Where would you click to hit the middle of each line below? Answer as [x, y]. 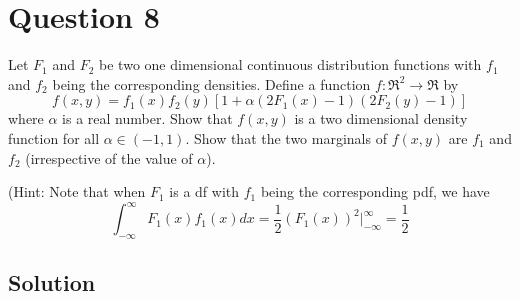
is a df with [204, 191]
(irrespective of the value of [109, 157]
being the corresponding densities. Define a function [211, 83]
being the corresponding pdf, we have [375, 191]
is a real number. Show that [147, 118]
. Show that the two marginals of [286, 137]
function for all [54, 137]
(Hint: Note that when [77, 191]
